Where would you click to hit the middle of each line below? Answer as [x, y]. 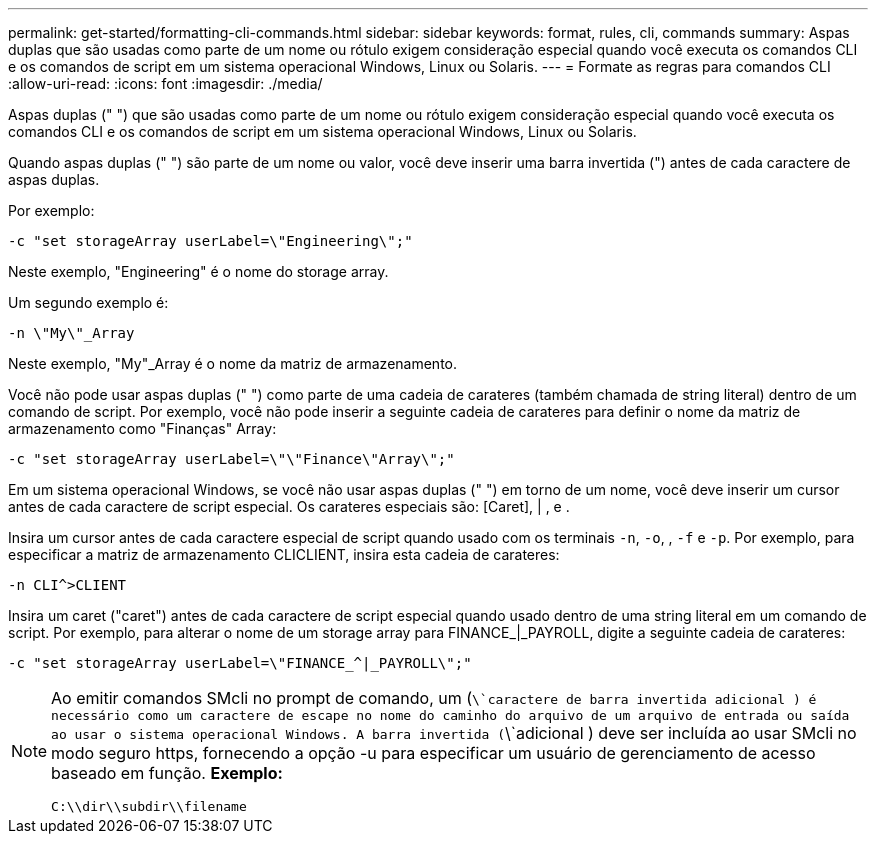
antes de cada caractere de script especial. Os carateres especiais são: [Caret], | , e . [289, 506]
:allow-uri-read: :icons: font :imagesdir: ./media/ [165, 83]
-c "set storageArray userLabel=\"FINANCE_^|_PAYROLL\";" [240, 663]
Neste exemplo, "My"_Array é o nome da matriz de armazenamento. [233, 363]
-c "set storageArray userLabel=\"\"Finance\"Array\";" [231, 459]
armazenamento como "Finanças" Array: [142, 428]
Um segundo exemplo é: [88, 302]
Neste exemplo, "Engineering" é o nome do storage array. [198, 271]
